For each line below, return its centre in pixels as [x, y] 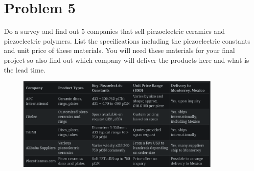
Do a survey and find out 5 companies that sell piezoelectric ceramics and [115, 31]
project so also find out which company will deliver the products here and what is [127, 60]
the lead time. [25, 69]
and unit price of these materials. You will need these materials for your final [119, 50]
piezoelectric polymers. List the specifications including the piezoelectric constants [127, 40]
